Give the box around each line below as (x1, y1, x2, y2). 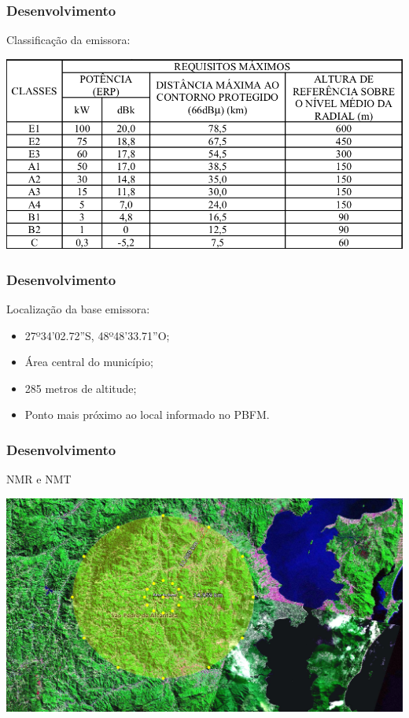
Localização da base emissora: (6, 301, 150, 317)
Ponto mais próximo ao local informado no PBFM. (24, 406, 270, 423)
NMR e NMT (6, 471, 72, 487)
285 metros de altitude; (24, 379, 137, 396)
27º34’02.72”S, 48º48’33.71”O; (24, 327, 170, 343)
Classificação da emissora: (6, 31, 131, 48)
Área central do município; (24, 353, 153, 370)
